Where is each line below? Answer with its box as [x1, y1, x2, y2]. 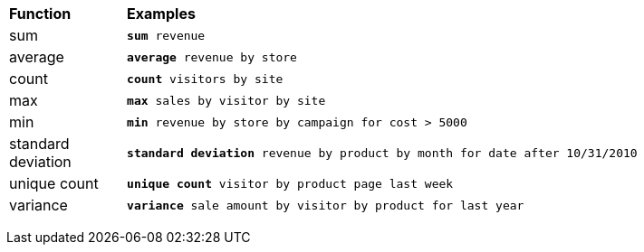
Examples [127, 5, 196, 23]
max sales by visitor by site [127, 93, 326, 107]
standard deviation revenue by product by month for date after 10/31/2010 [127, 145, 638, 160]
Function [9, 5, 72, 23]
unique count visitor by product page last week [127, 176, 454, 191]
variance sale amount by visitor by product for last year [127, 198, 524, 212]
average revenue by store [127, 50, 297, 64]
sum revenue [127, 28, 206, 42]
